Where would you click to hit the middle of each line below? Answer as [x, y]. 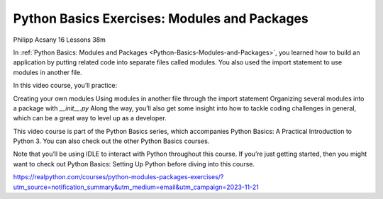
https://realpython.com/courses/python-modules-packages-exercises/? [118, 177]
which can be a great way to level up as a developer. [90, 118]
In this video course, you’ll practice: [65, 86]
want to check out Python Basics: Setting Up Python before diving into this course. [134, 164]
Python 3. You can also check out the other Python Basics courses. [111, 141]
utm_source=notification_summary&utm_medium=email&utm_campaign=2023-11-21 [136, 187]
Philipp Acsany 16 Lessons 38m [59, 40]
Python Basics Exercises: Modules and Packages [161, 18]
